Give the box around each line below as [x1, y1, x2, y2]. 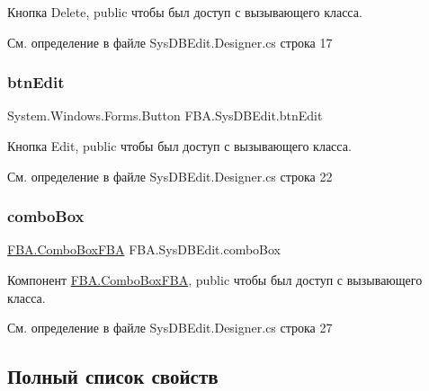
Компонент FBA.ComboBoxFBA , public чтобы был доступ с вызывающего [7, 271, 423, 289]
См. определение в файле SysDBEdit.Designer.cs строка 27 [7, 318, 333, 337]
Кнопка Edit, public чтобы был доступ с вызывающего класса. [7, 137, 352, 155]
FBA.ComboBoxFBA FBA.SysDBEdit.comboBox [7, 240, 281, 259]
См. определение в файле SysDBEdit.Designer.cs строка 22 [7, 166, 333, 185]
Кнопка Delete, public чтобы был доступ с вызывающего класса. [7, 3, 362, 21]
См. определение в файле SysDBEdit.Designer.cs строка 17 [7, 32, 333, 51]
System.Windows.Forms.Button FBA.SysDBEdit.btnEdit [7, 106, 323, 125]
